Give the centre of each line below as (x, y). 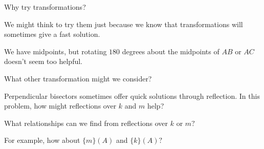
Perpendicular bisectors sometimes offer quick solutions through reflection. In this (132, 95)
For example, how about (42, 140)
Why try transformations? (45, 7)
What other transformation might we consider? (78, 78)
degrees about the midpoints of (171, 51)
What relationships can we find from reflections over (86, 123)
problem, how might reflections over (60, 106)
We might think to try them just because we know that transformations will (124, 24)
